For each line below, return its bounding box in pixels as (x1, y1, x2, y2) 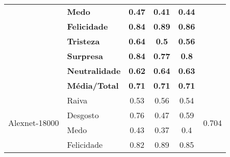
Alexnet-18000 (8, 116, 59, 128)
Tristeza (67, 35, 100, 47)
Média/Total (67, 80, 119, 91)
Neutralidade (67, 65, 121, 76)
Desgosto (67, 109, 99, 121)
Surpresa (67, 50, 104, 62)
